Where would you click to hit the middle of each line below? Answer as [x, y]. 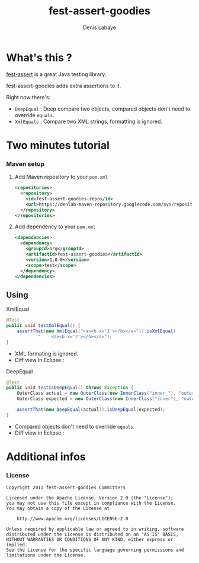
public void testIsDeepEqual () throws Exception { [70, 388]
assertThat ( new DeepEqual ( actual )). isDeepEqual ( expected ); [91, 410]
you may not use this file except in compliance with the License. [91, 504]
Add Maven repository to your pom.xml [61, 177]
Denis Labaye [99, 27]
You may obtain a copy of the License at [58, 509]
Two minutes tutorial [58, 145]
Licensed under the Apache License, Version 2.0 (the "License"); [90, 498]
